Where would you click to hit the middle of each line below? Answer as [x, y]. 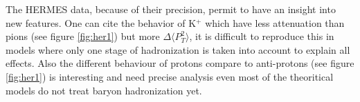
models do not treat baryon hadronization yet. [104, 90]
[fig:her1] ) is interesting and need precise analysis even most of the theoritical [170, 76]
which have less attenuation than [275, 22]
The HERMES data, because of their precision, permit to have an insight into [171, 9]
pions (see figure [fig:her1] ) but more [83, 36]
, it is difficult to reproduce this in [262, 36]
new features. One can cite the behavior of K [101, 22]
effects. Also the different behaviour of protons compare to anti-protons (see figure [180, 63]
